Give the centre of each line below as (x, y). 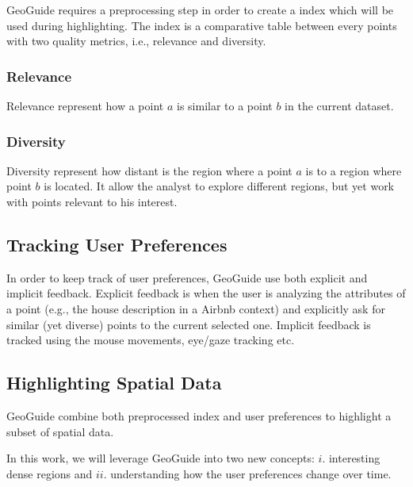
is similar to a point (225, 105)
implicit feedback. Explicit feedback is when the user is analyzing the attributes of (206, 293)
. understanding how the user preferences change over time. (247, 473)
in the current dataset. (339, 105)
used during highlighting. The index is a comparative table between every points (202, 25)
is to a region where (354, 170)
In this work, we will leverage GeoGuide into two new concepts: (161, 458)
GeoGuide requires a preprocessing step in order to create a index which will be (200, 10)
